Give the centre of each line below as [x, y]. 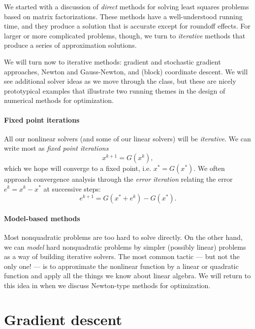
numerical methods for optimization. [59, 100]
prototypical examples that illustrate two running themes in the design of [115, 90]
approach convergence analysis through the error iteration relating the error [118, 179]
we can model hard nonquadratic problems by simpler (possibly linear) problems [125, 247]
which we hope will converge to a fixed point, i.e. [78, 168]
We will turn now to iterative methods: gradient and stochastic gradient [112, 61]
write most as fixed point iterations [56, 148]
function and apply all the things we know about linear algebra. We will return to [127, 276]
